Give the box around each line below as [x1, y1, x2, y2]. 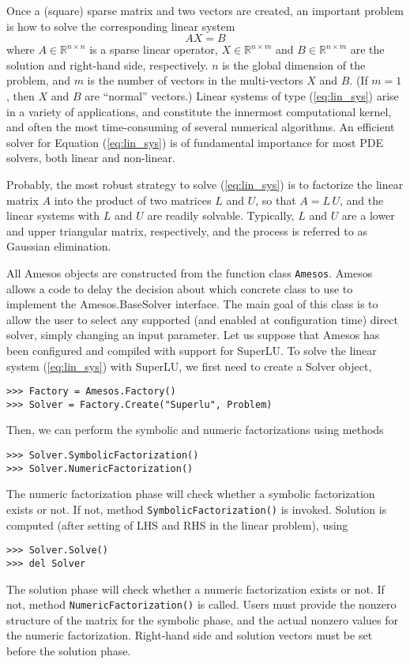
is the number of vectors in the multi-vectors [87, 72, 303, 89]
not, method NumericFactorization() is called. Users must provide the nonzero [6, 596, 397, 613]
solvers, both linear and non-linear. [6, 149, 175, 166]
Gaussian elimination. [6, 238, 111, 255]
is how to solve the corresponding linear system [6, 17, 235, 34]
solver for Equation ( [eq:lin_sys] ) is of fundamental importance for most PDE [6, 134, 383, 150]
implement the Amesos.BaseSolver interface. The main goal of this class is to [6, 296, 378, 312]
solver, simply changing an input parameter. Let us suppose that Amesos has [6, 326, 380, 343]
